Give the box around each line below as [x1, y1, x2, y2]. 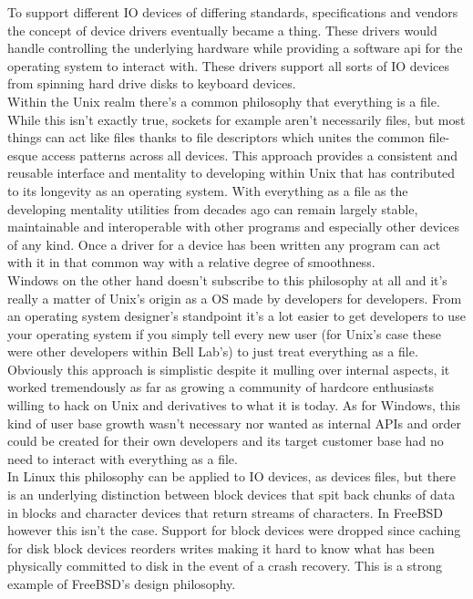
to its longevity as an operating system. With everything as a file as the [7, 181, 408, 200]
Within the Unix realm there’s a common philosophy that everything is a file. [7, 91, 440, 110]
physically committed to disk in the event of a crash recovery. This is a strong [7, 556, 442, 575]
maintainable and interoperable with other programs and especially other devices [7, 217, 459, 236]
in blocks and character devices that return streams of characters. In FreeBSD [7, 502, 444, 522]
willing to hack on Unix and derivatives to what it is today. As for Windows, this [7, 396, 461, 415]
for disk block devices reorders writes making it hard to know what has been [7, 538, 435, 557]
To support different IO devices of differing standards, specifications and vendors [7, 3, 458, 21]
